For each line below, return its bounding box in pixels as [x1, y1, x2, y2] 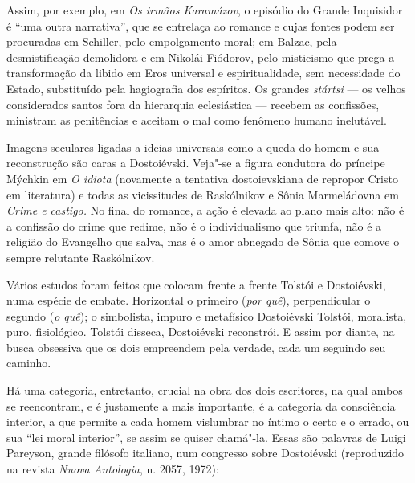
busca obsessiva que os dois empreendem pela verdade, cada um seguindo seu [6, 338, 386, 355]
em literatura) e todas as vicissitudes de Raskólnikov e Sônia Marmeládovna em [6, 186, 399, 203]
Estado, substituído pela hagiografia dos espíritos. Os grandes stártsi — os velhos [6, 80, 406, 96]
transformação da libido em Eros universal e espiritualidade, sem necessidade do [6, 64, 401, 81]
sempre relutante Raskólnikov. [6, 248, 155, 265]
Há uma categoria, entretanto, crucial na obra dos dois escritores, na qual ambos [6, 382, 403, 399]
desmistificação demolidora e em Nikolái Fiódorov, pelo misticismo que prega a [6, 48, 395, 65]
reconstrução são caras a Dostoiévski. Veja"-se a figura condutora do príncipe [6, 154, 385, 171]
